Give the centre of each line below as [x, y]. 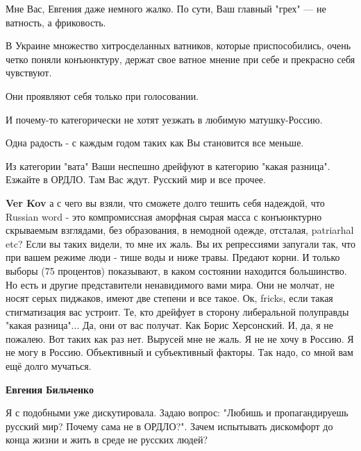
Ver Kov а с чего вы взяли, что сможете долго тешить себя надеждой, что [165, 202]
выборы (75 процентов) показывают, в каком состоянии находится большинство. [176, 270]
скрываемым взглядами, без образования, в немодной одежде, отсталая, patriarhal [180, 230]
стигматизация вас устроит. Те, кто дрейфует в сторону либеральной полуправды [177, 311]
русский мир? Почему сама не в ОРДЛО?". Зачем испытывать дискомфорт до [169, 426]
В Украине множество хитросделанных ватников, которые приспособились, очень [178, 45]
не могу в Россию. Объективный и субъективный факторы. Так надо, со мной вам [179, 352]
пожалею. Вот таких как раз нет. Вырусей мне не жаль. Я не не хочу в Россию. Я [180, 338]
